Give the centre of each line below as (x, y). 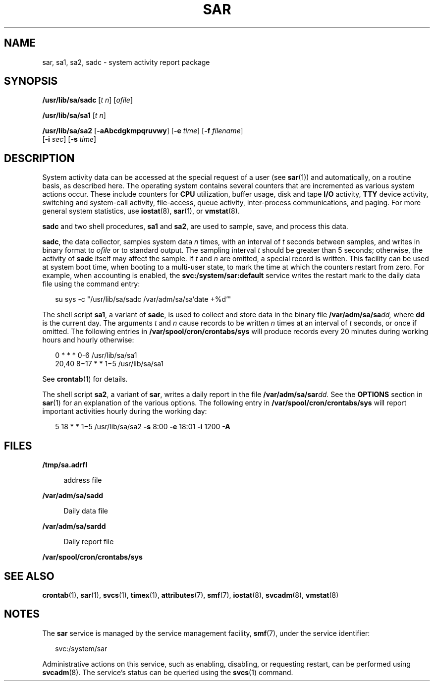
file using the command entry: (91, 284)
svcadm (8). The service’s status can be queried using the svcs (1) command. (168, 672)
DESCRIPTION (39, 158)
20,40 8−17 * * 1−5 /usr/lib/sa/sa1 (109, 364)
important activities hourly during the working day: (125, 411)
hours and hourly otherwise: (88, 340)
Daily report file (89, 542)
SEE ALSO (29, 576)
